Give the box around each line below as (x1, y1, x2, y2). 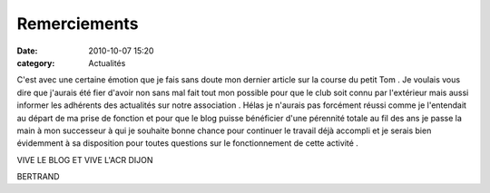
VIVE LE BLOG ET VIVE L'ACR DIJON (16, 154, 153, 165)
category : (16, 57, 55, 68)
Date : (16, 45, 38, 56)
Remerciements (16, 14, 139, 34)
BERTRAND (16, 171, 60, 182)
